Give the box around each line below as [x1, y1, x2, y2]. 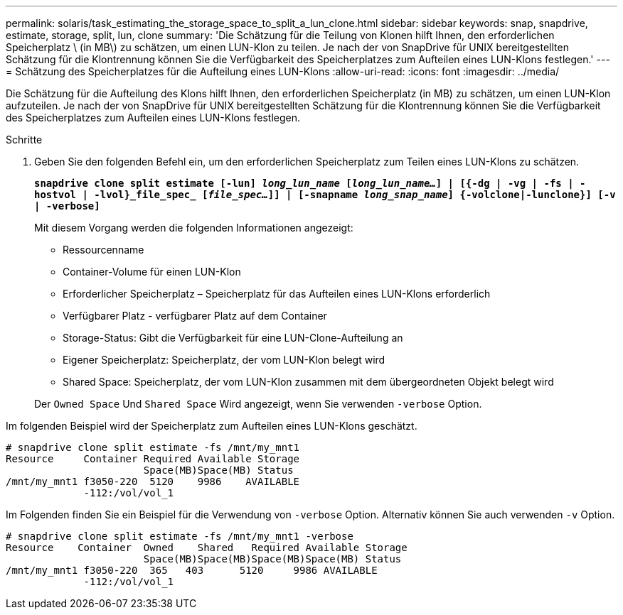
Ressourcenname [63, 244, 144, 256]
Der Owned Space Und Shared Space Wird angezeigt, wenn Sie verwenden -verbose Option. [34, 398, 482, 410]
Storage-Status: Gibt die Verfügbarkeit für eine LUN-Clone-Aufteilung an [63, 332, 403, 344]
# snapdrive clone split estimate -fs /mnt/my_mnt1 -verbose [6, 530, 353, 542]
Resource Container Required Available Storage [6, 453, 300, 464]
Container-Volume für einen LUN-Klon [63, 266, 241, 278]
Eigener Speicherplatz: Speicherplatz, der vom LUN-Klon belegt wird [63, 354, 385, 366]
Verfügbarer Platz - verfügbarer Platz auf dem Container [63, 310, 327, 322]
